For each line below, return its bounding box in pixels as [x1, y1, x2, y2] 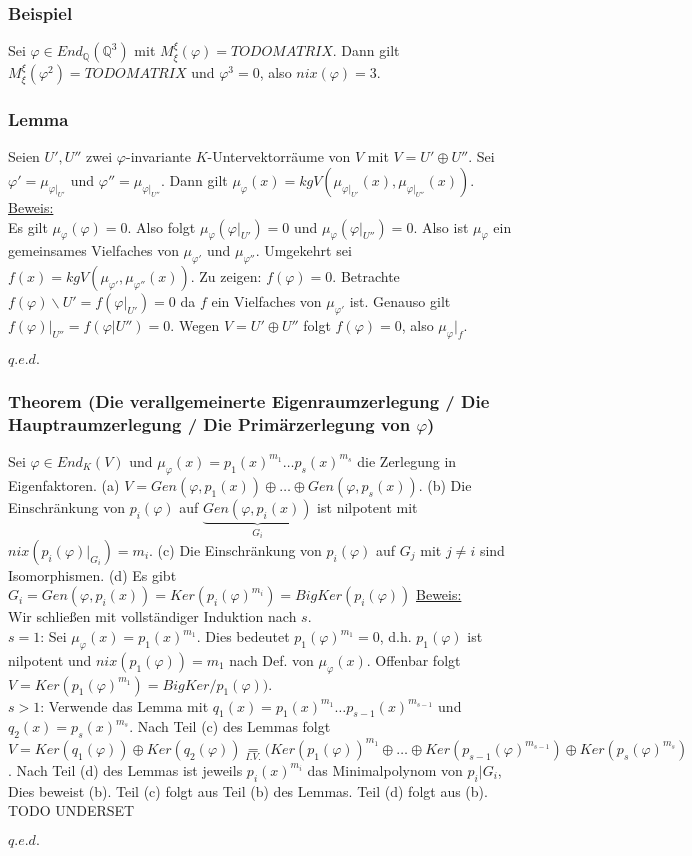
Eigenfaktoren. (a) [8, 474, 120, 495]
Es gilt [8, 216, 48, 237]
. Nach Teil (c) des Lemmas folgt [129, 716, 331, 737]
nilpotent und [8, 649, 92, 670]
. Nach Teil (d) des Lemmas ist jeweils [8, 759, 243, 780]
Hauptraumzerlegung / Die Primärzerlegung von [8, 411, 411, 436]
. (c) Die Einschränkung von [149, 539, 322, 560]
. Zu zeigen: [190, 266, 262, 287]
